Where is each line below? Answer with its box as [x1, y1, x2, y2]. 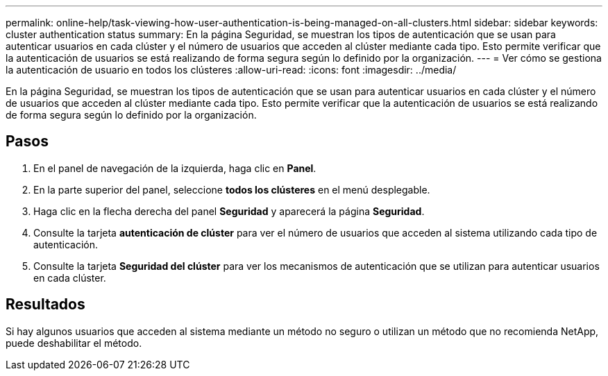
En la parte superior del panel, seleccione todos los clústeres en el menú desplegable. [33, 183, 430, 196]
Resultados [6, 296, 85, 314]
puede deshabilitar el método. [6, 336, 142, 349]
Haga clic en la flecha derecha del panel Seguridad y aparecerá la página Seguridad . [33, 205, 425, 217]
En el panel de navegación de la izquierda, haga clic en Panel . [33, 162, 316, 174]
